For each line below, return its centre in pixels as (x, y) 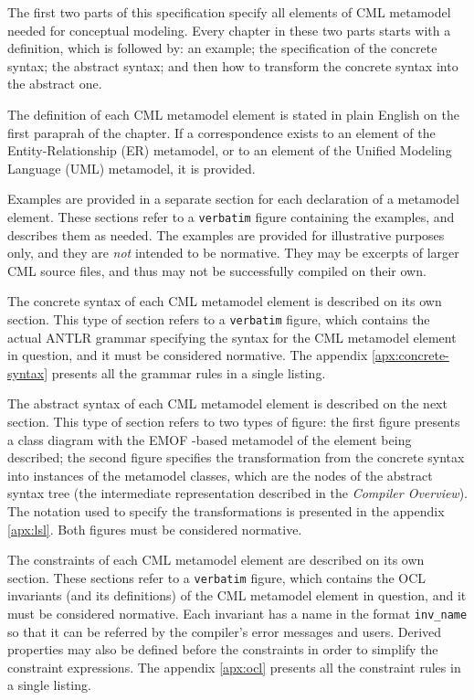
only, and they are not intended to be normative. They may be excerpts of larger (233, 253)
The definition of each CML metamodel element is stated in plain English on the (233, 114)
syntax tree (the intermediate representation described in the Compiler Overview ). (238, 493)
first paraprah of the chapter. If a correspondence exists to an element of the (221, 132)
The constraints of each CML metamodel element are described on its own (216, 560)
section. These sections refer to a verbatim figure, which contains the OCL (217, 577)
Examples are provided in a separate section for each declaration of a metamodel (233, 199)
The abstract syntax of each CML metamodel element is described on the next (227, 403)
